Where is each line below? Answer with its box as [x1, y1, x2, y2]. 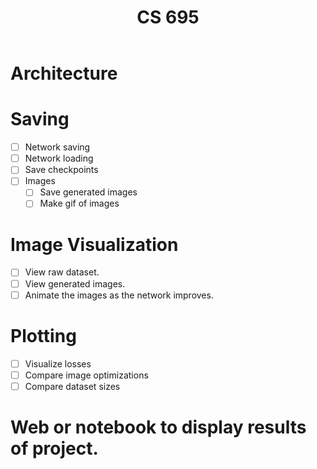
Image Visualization [10, 233, 179, 256]
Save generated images [39, 186, 138, 198]
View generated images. [24, 277, 126, 290]
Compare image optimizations [24, 369, 149, 381]
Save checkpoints [24, 164, 99, 176]
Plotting [10, 324, 77, 347]
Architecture [10, 62, 118, 85]
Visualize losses [24, 357, 92, 370]
